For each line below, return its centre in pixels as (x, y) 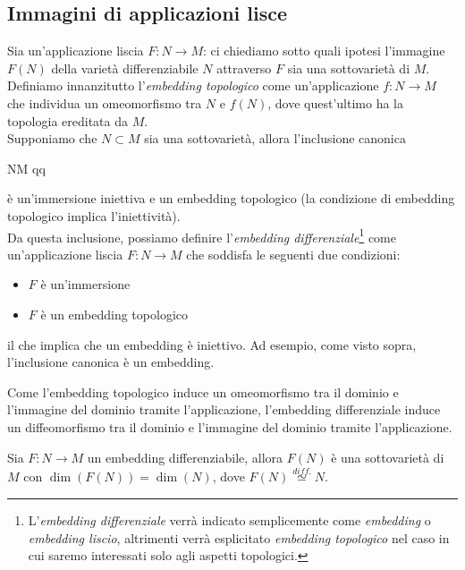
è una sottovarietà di (388, 457)
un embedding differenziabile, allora (185, 457)
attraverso (244, 68)
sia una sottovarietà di (349, 68)
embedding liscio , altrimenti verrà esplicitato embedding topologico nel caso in (239, 537)
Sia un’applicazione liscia (76, 51)
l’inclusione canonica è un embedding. (111, 362)
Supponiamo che (52, 138)
